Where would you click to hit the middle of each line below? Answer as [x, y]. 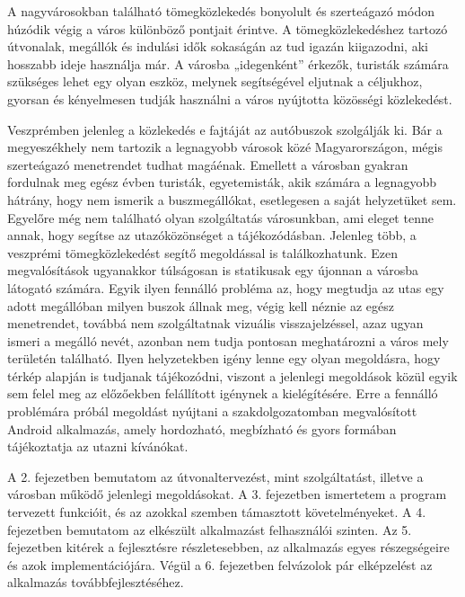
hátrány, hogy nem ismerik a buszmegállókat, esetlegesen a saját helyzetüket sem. [232, 199]
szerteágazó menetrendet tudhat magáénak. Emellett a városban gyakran [208, 164]
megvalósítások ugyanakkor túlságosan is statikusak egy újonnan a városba [213, 270]
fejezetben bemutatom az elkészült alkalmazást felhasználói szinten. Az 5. [210, 529]
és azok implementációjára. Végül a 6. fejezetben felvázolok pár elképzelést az [220, 564]
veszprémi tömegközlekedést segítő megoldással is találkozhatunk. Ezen [203, 252]
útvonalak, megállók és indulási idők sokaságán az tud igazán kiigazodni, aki [218, 46]
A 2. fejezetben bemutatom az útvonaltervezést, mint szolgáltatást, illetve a [215, 476]
